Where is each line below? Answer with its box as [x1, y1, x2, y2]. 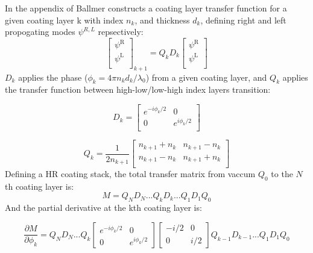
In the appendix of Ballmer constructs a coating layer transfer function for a [5, 2, 287, 14]
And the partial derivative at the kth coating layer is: [5, 201, 202, 214]
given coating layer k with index [5, 13, 124, 26]
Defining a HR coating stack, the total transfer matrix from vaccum [5, 167, 256, 180]
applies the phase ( [18, 70, 88, 83]
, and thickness [134, 13, 190, 26]
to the [271, 167, 293, 180]
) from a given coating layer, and [145, 70, 267, 83]
